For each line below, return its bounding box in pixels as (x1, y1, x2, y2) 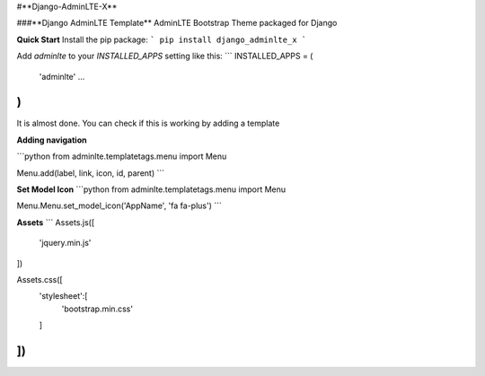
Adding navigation (16, 135, 87, 145)
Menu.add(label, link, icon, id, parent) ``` (16, 167, 165, 179)
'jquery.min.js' (39, 238, 92, 249)
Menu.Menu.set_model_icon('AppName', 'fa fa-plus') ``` (16, 200, 222, 211)
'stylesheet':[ (39, 291, 88, 302)
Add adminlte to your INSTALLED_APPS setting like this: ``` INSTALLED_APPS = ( (16, 50, 313, 62)
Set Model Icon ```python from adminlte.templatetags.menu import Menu (16, 184, 287, 195)
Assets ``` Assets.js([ (16, 216, 95, 228)
